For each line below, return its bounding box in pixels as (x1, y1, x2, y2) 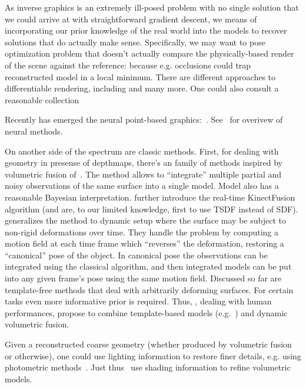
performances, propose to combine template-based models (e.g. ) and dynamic (5, 306, 288, 319)
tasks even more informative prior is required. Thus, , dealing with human (5, 295, 272, 307)
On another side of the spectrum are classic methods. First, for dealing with (5, 145, 279, 157)
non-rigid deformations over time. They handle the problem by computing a (5, 225, 278, 238)
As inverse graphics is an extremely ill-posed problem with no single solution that (5, 1, 299, 13)
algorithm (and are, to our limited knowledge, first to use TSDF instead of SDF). (5, 202, 298, 215)
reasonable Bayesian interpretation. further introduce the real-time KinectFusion (5, 191, 295, 203)
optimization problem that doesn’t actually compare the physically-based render (5, 47, 294, 60)
